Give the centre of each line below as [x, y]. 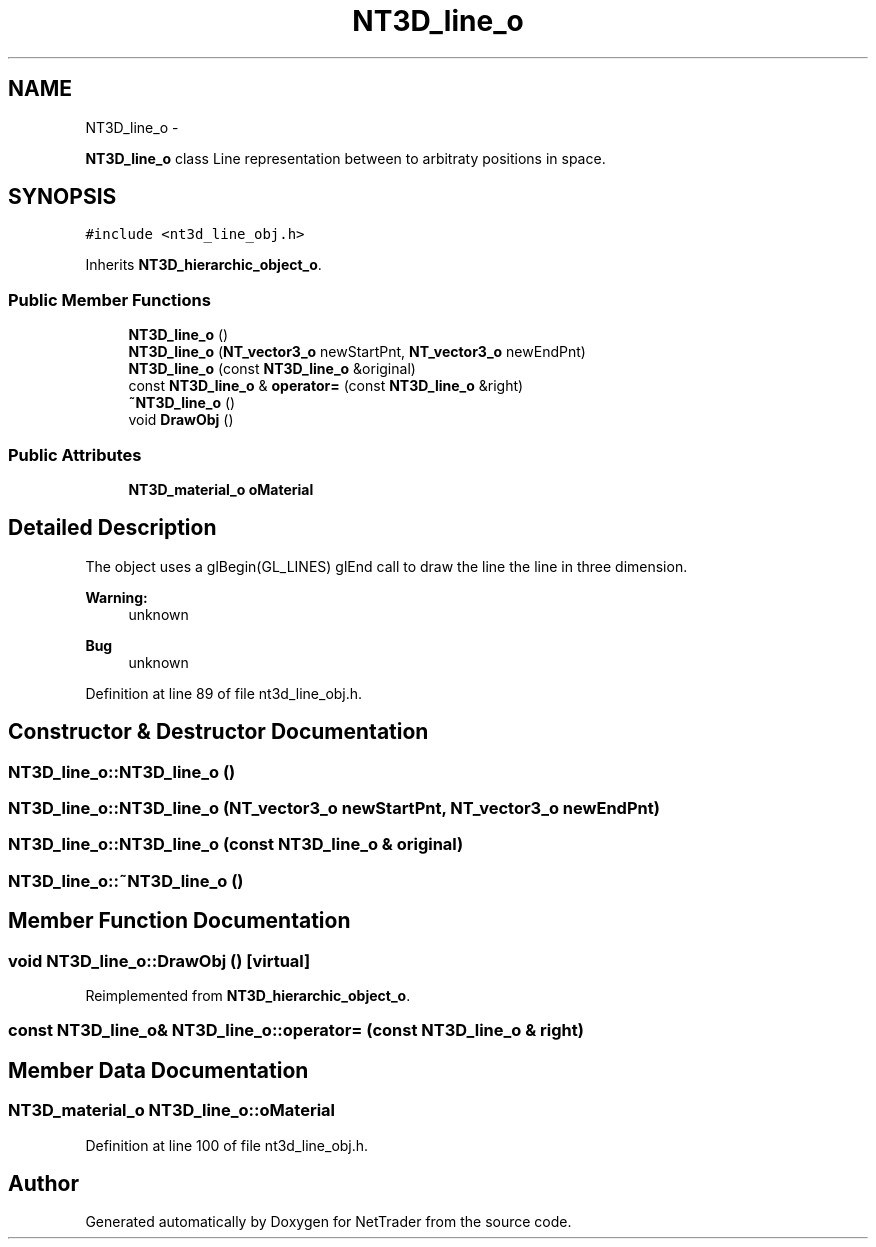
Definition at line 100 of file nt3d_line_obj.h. [227, 1145]
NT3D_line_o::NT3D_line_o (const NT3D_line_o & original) [236, 844]
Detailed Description [112, 528]
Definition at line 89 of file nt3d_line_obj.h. [224, 693]
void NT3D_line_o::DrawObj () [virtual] [159, 960]
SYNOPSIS [62, 197]
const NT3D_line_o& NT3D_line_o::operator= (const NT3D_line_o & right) [296, 1030]
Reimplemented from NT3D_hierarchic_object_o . [248, 995]
